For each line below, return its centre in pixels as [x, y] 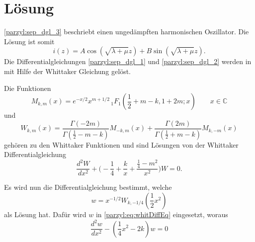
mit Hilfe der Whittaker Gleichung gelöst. [67, 71]
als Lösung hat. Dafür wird [45, 214]
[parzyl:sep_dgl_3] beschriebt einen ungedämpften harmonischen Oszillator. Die [127, 32]
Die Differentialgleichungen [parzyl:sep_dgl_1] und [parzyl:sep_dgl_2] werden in [128, 61]
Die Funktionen [28, 88]
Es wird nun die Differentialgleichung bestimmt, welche [88, 187]
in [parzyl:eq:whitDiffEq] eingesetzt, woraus [162, 214]
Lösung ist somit [29, 41]
